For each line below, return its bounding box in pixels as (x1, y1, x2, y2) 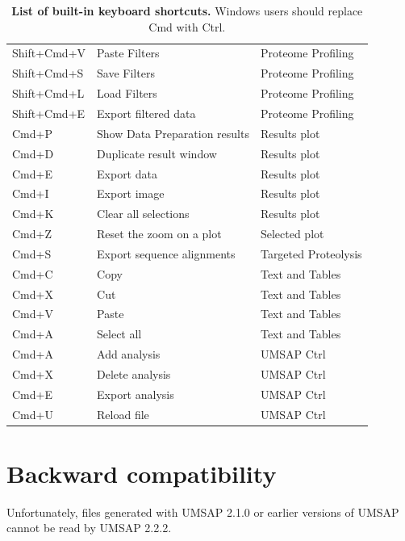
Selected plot (260, 225, 324, 242)
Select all (97, 325, 142, 342)
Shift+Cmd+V (12, 44, 86, 61)
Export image (97, 185, 165, 202)
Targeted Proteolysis (260, 245, 362, 262)
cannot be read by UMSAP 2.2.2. (6, 519, 172, 536)
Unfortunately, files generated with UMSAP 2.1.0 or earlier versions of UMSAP (6, 503, 399, 520)
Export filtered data (97, 104, 196, 121)
